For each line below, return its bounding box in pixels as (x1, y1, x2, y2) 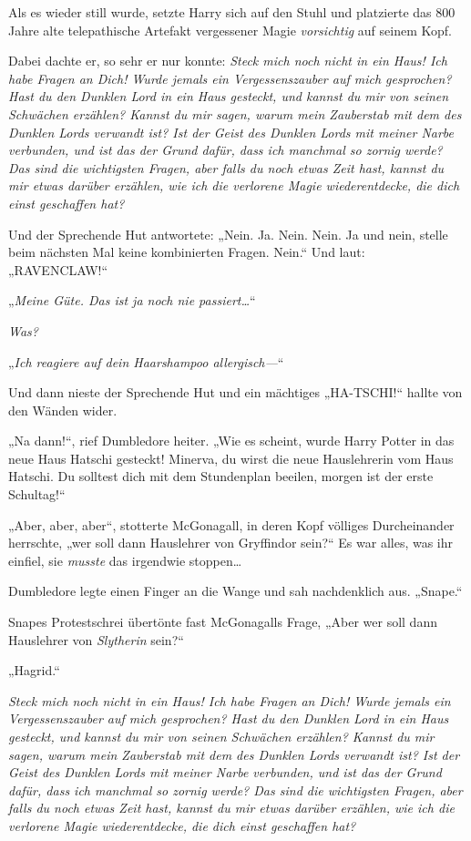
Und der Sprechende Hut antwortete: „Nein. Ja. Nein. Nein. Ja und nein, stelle (8, 224, 448, 243)
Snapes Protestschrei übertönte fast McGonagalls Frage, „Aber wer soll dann (8, 612, 437, 631)
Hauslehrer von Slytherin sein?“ (8, 630, 184, 649)
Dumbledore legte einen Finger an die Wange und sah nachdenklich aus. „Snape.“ (8, 581, 463, 600)
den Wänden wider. (8, 400, 118, 419)
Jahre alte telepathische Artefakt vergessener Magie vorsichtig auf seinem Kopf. (8, 20, 452, 39)
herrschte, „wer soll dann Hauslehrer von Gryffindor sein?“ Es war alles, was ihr (8, 533, 454, 552)
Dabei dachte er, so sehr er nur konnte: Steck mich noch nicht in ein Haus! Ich (8, 51, 447, 70)
